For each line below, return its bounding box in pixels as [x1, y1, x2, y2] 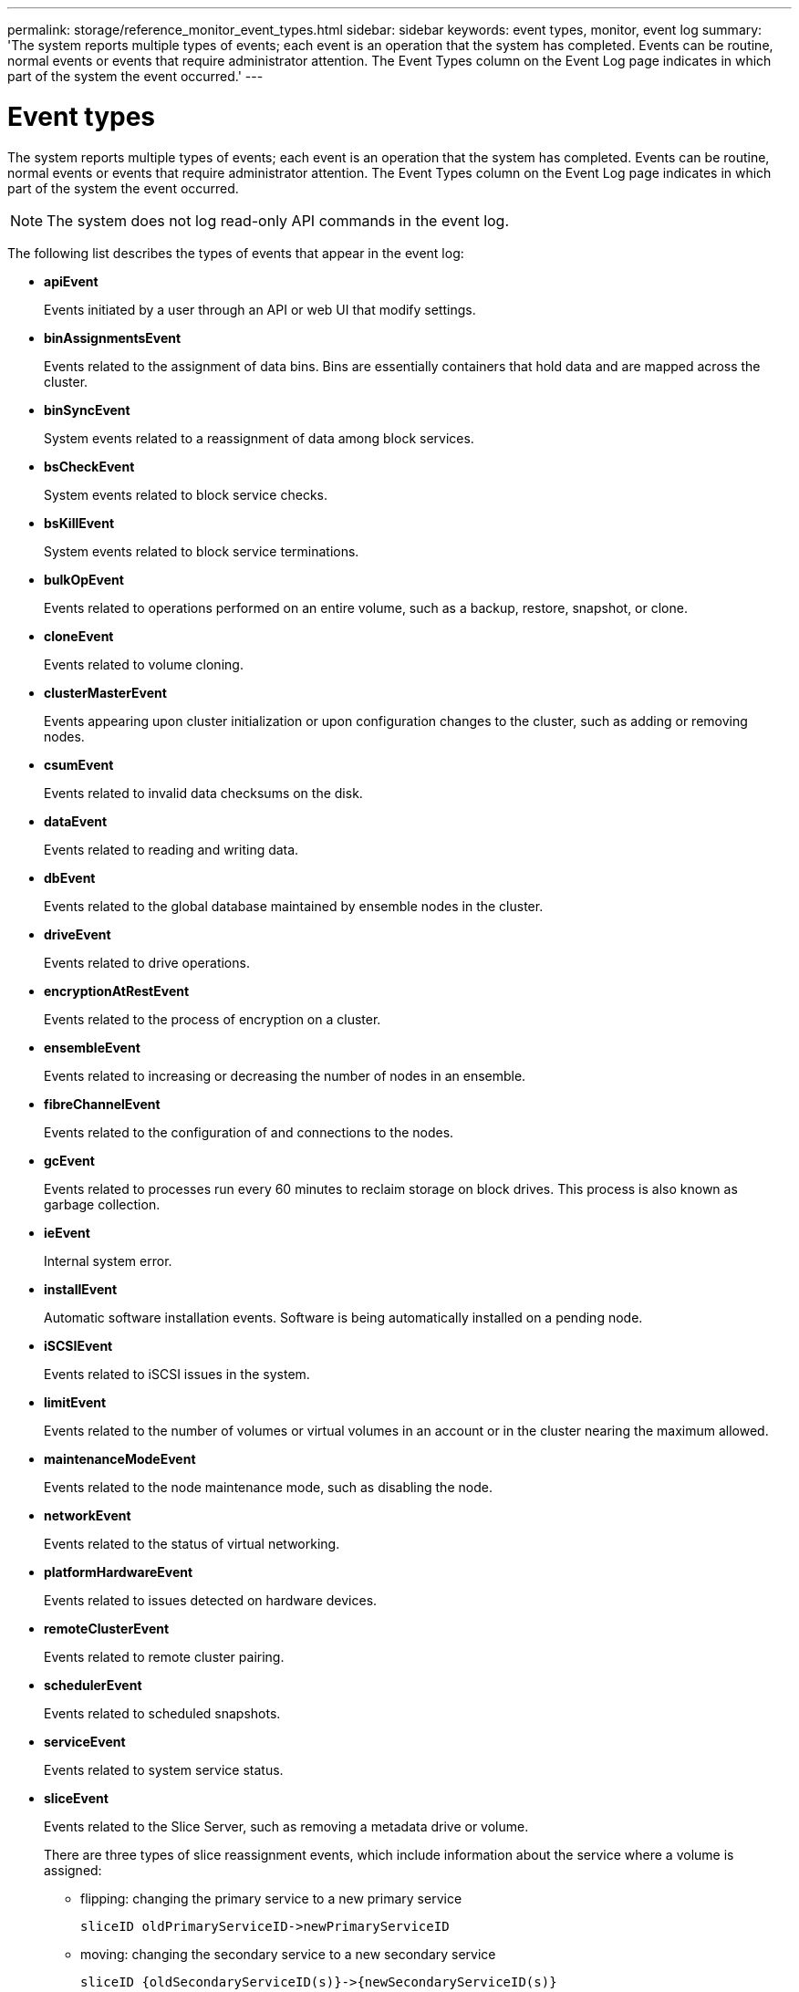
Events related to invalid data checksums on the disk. [44, 784, 363, 801]
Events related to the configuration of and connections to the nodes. [44, 1124, 454, 1140]
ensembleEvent [44, 1039, 140, 1055]
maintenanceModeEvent [44, 1450, 196, 1467]
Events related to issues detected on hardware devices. [44, 1592, 378, 1608]
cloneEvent [44, 628, 114, 644]
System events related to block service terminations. [44, 543, 359, 559]
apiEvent [44, 273, 99, 289]
